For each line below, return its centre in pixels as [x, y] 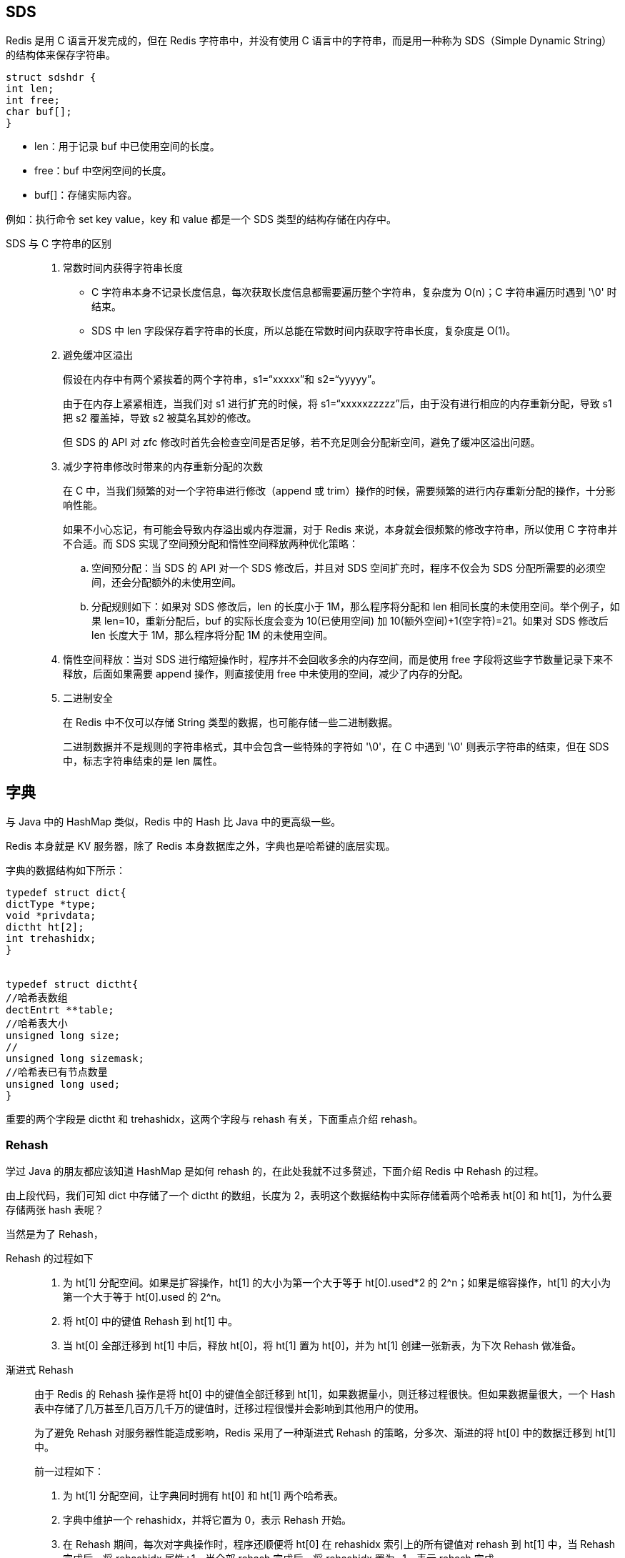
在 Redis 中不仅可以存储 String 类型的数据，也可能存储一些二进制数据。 [231, 723]
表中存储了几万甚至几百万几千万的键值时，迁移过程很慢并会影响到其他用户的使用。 [229, 1409]
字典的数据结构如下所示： [66, 870]
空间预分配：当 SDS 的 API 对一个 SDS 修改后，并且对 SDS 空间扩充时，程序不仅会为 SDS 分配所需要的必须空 [349, 568]
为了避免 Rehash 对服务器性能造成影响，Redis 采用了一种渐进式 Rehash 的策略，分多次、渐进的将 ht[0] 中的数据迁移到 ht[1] [325, 1433]
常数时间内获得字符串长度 [123, 268]
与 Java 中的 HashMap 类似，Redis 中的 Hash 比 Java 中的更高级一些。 [174, 822]
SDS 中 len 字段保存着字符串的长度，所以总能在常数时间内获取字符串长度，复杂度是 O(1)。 [304, 331]
